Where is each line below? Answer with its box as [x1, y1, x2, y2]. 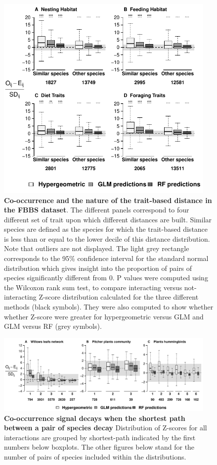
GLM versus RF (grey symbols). [4, 321, 102, 331]
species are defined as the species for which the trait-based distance [4, 224, 208, 234]
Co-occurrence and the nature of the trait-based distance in [4, 195, 212, 205]
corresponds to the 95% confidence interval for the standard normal [4, 253, 209, 263]
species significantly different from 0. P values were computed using [4, 272, 208, 283]
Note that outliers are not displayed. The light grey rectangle [4, 243, 189, 254]
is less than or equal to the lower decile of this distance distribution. [4, 233, 210, 244]
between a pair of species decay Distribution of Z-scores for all [4, 422, 207, 433]
